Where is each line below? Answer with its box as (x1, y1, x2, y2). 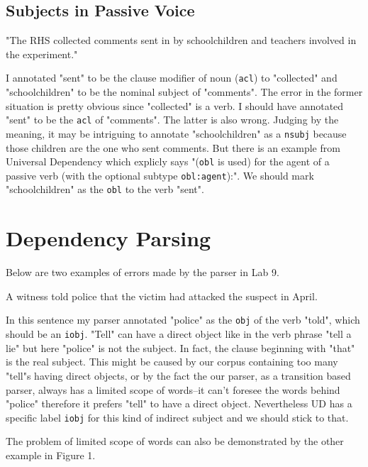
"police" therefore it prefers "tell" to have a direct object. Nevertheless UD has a (6, 396, 352, 411)
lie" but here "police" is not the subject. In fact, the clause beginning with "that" (6, 340, 355, 355)
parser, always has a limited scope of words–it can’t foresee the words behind (6, 382, 340, 397)
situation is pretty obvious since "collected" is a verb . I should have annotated (6, 98, 344, 113)
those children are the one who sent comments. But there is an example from (6, 140, 340, 155)
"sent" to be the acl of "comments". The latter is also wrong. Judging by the (6, 112, 339, 127)
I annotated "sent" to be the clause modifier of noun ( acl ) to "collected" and (6, 70, 338, 85)
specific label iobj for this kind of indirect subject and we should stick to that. (6, 410, 349, 424)
